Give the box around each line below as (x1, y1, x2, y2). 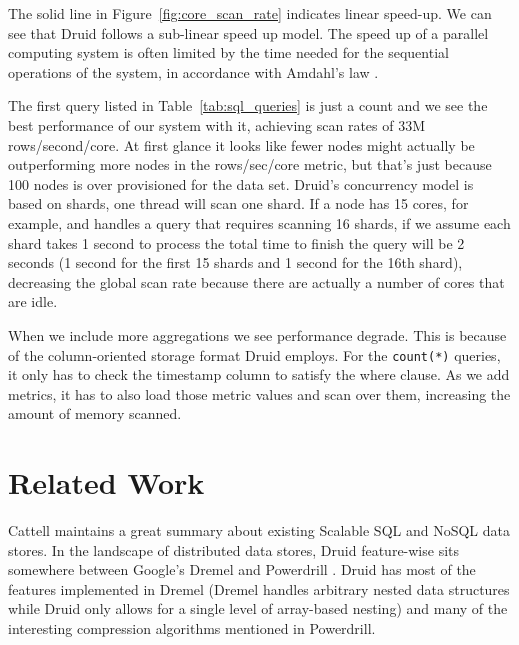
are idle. (8, 291, 58, 312)
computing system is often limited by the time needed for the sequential (8, 42, 449, 63)
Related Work (8, 462, 205, 503)
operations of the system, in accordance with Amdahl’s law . (8, 61, 379, 82)
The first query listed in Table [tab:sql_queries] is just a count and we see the (8, 95, 488, 116)
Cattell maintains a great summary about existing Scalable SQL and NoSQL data (8, 520, 511, 541)
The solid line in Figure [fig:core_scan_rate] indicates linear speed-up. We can (8, 3, 492, 23)
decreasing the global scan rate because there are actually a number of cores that (8, 271, 505, 292)
